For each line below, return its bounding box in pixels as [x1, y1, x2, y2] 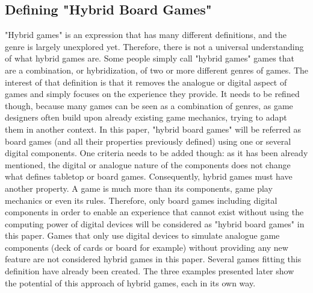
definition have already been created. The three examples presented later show [5, 265, 294, 277]
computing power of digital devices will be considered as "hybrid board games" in [5, 217, 305, 230]
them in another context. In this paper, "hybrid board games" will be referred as [5, 122, 302, 135]
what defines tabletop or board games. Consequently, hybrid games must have [5, 170, 293, 183]
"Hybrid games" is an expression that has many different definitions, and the [5, 28, 287, 41]
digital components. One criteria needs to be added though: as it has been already [5, 146, 308, 159]
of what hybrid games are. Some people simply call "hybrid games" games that [5, 52, 295, 65]
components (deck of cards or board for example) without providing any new [5, 241, 288, 253]
